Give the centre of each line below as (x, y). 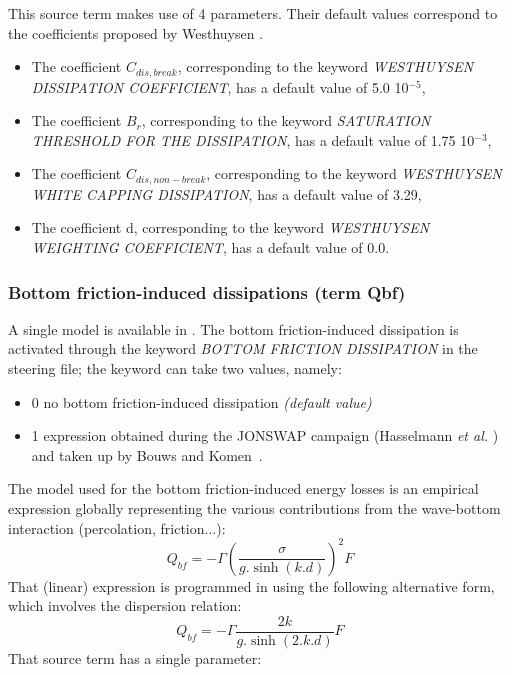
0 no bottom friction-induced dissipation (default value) (201, 401)
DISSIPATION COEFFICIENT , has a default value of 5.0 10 (220, 86)
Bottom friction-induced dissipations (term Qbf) (207, 291)
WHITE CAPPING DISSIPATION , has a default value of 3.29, (226, 193)
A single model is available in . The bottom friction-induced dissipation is (233, 328)
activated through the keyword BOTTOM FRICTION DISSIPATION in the (243, 348)
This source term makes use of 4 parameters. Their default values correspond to (253, 13)
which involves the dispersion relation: (125, 605)
